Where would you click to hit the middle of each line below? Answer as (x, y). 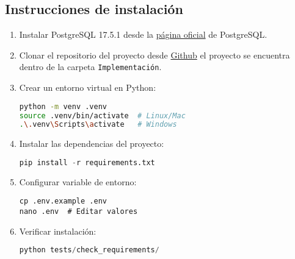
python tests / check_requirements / (89, 250)
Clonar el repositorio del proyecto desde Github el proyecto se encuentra (155, 55)
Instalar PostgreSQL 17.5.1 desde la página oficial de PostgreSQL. (143, 34)
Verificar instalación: (58, 231)
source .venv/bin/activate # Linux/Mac (102, 115)
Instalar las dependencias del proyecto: (92, 144)
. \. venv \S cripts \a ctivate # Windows (98, 125)
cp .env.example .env (63, 201)
